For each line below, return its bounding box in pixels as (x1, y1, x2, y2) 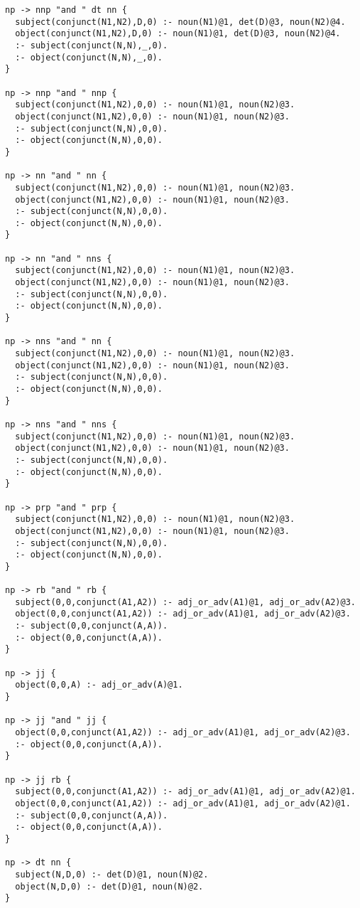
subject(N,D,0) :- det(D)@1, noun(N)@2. (15, 869, 209, 880)
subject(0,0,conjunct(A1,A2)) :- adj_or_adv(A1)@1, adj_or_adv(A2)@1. (15, 786, 356, 797)
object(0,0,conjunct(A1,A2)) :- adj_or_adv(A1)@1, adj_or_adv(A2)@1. (15, 798, 351, 808)
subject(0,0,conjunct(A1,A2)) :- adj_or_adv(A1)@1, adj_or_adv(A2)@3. (15, 597, 356, 607)
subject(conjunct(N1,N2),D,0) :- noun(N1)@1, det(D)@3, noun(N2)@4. (15, 16, 346, 27)
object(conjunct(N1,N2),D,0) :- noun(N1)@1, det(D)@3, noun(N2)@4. (15, 28, 341, 39)
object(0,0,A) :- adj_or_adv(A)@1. (15, 680, 183, 690)
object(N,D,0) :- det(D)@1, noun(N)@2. (15, 881, 204, 892)
